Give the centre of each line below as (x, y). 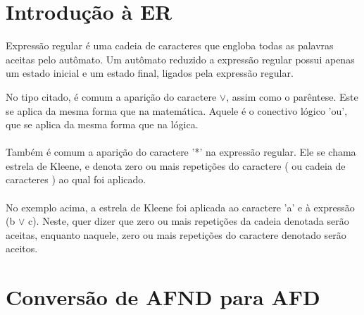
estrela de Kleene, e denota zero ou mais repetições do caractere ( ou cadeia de (176, 165)
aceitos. (22, 248)
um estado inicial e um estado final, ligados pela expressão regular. (150, 73)
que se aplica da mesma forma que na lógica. (102, 124)
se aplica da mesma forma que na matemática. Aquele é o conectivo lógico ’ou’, (177, 110)
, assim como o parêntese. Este (292, 96)
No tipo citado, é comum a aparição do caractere (111, 96)
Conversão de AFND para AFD (163, 297)
